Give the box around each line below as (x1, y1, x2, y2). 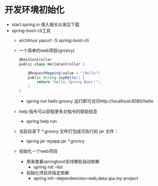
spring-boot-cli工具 (11, 27, 51, 33)
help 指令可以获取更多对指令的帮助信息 (19, 108, 98, 115)
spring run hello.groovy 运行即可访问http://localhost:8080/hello (26, 98, 154, 104)
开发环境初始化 (4, 4, 65, 16)
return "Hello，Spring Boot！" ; (36, 80, 101, 84)
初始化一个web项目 (19, 148, 58, 154)
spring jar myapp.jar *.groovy (26, 138, 85, 144)
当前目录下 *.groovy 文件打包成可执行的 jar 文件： (19, 128, 118, 134)
